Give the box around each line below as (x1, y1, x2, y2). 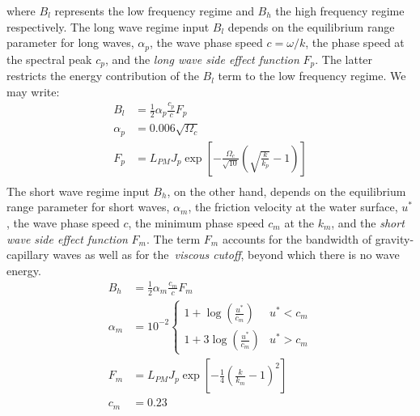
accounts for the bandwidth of (222, 230, 371, 247)
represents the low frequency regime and (54, 2, 254, 19)
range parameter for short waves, (6, 198, 170, 215)
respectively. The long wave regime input (6, 18, 210, 35)
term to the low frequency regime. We (218, 67, 406, 84)
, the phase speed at (305, 34, 405, 51)
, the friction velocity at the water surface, (188, 198, 398, 215)
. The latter (315, 50, 373, 67)
